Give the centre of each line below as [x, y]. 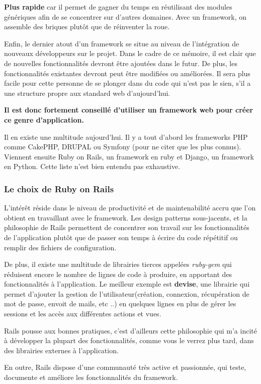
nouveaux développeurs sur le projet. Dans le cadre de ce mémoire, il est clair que [130, 53]
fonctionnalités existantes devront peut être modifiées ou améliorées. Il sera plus [127, 73]
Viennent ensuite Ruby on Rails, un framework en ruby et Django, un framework [129, 156]
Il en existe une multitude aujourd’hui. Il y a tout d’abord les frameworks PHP [126, 136]
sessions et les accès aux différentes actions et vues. [83, 314]
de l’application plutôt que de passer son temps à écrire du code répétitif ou [121, 237]
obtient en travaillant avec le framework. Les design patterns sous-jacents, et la [126, 217]
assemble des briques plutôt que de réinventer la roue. [87, 26]
